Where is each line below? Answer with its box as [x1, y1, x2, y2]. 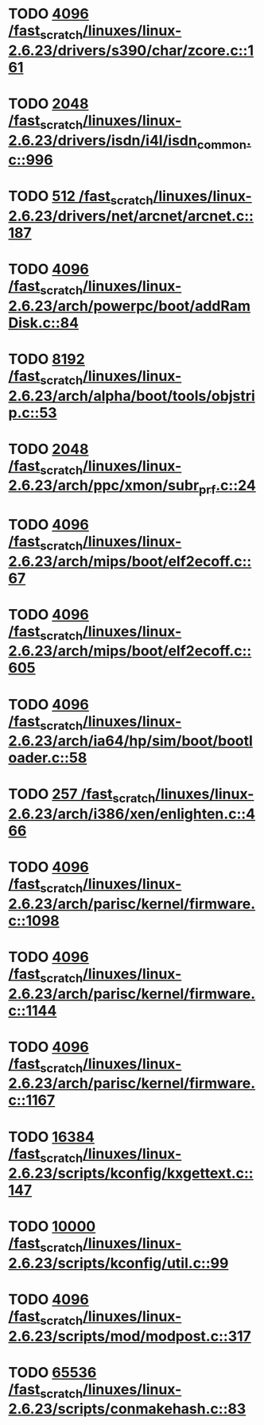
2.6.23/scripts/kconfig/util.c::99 [8, 1254, 229, 1272]
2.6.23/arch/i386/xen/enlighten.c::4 [8, 805, 256, 823]
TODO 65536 [8, 1363, 97, 1381]
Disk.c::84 [8, 313, 80, 332]
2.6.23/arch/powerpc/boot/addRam [8, 297, 251, 315]
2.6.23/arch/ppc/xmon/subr [8, 476, 200, 495]
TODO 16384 [8, 1128, 95, 1146]
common [196, 137, 247, 152]
